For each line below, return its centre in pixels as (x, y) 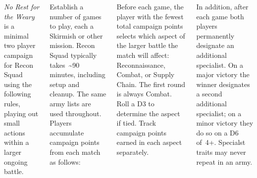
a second (209, 94)
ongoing (16, 161)
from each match (75, 152)
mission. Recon (72, 45)
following (18, 94)
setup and (65, 84)
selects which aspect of (151, 35)
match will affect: (143, 55)
